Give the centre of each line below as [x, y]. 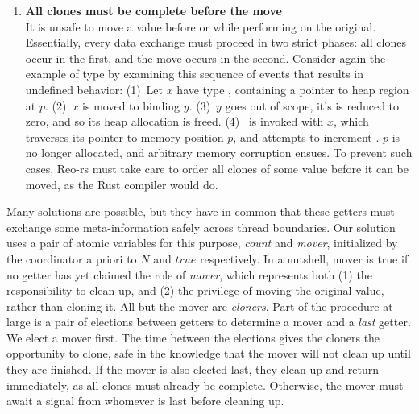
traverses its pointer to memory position [124, 137]
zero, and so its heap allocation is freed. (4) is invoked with [174, 121]
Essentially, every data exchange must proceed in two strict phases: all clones [216, 42]
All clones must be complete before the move [153, 10]
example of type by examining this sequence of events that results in [195, 74]
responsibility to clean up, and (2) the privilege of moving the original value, [195, 290]
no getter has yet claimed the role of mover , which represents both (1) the [189, 274]
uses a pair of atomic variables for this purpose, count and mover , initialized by [202, 243]
